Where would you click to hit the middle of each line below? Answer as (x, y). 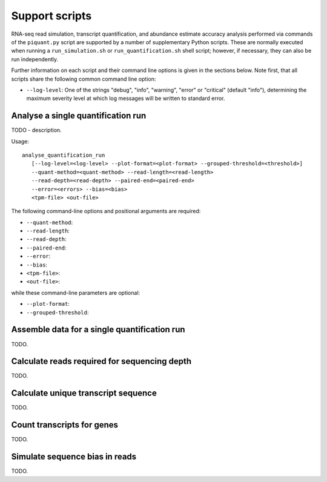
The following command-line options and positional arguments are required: (106, 211)
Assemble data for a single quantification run (98, 330)
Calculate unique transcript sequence (84, 393)
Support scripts (51, 16)
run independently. (35, 59)
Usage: (20, 141)
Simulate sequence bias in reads (74, 457)
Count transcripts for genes (64, 425)
